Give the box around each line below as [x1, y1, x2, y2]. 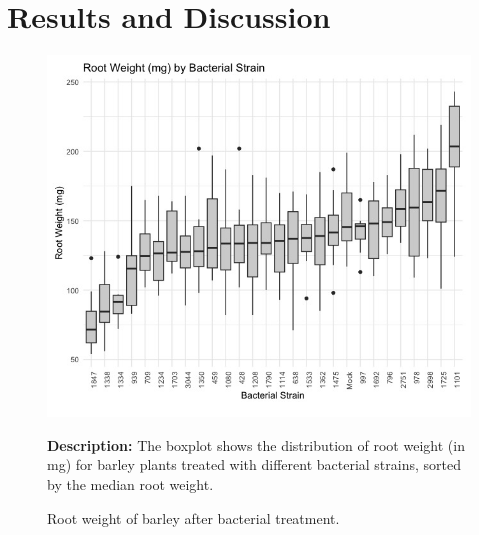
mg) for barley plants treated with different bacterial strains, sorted [47, 454, 461, 475]
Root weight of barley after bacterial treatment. [47, 507, 340, 528]
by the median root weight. [47, 474, 214, 495]
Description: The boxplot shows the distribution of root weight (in [47, 434, 465, 455]
